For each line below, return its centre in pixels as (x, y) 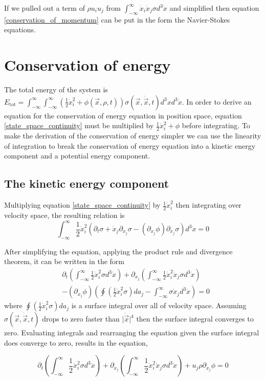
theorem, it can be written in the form (64, 261)
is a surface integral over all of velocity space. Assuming (159, 305)
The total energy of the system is (56, 89)
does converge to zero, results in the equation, (76, 342)
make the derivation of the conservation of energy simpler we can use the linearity (133, 136)
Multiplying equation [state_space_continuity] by (82, 205)
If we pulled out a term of (45, 8)
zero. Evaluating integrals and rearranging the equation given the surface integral (132, 333)
